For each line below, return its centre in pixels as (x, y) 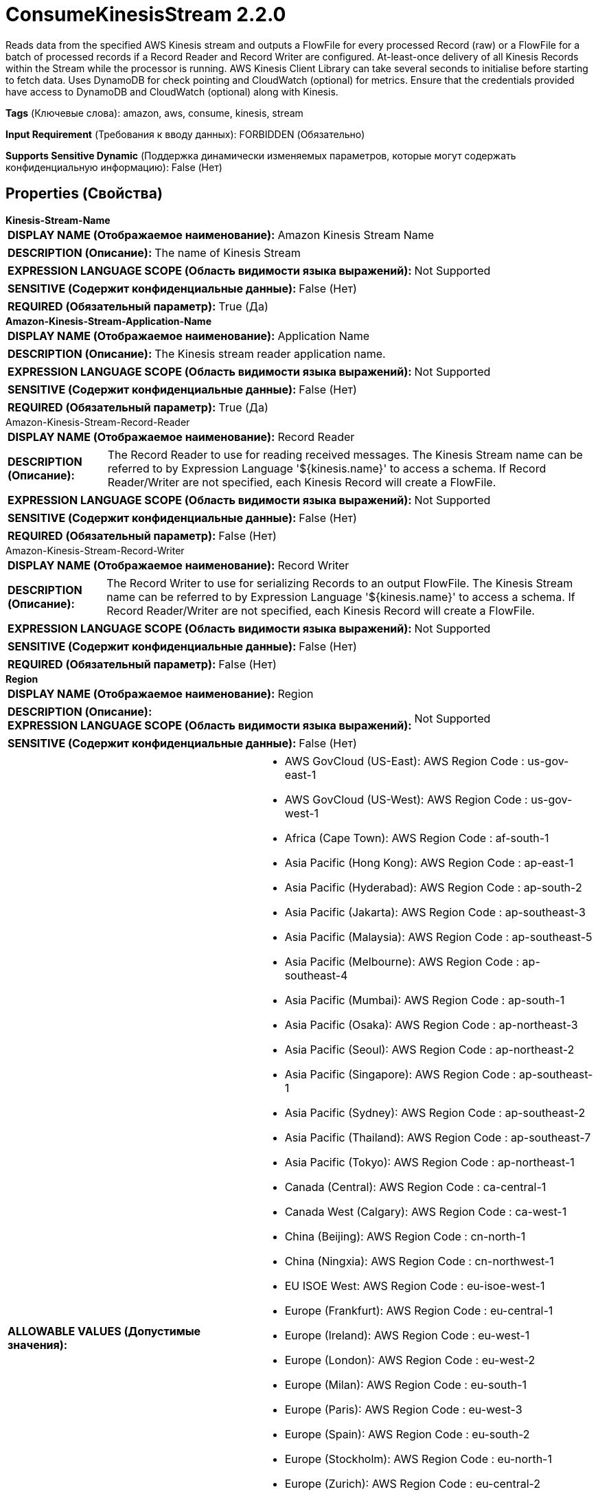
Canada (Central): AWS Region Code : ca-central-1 (415, 1187)
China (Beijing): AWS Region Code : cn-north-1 (405, 1236)
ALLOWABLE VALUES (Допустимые (104, 1331)
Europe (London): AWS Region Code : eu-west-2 (410, 1360)
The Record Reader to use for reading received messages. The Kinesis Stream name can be (345, 454)
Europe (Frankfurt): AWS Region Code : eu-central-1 (419, 1310)
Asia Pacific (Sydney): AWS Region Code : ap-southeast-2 (435, 1112)
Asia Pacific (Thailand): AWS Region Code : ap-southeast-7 (438, 1137)
